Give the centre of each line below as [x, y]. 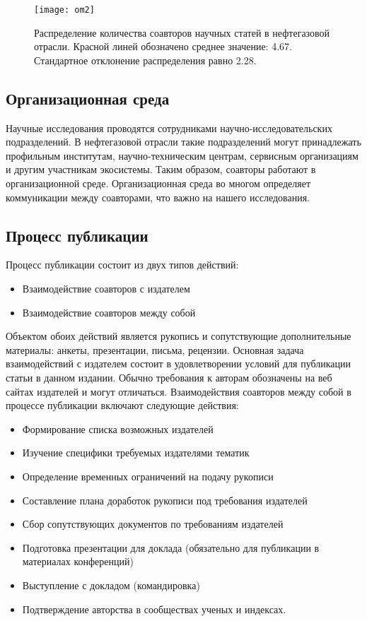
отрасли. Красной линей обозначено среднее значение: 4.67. [163, 46]
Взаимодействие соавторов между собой [109, 312]
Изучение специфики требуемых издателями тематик [136, 453]
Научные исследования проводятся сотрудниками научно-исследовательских [169, 128]
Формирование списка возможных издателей [118, 428]
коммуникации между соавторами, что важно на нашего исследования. [158, 197]
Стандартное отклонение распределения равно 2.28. [145, 60]
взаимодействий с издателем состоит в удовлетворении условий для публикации [179, 363]
